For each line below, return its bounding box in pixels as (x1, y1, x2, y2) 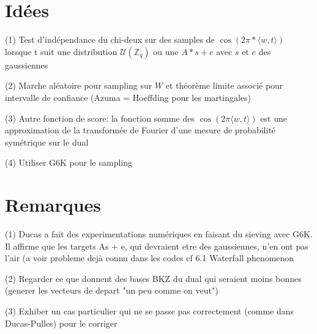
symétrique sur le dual (5, 135, 89, 148)
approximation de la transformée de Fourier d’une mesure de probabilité (5, 124, 276, 136)
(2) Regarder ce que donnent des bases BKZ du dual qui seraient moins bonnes (5, 272, 302, 284)
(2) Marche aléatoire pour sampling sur (5, 79, 152, 92)
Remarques (5, 192, 102, 217)
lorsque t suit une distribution (5, 45, 117, 58)
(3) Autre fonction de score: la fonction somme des (5, 111, 195, 124)
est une (260, 111, 287, 124)
